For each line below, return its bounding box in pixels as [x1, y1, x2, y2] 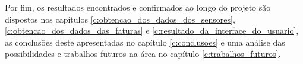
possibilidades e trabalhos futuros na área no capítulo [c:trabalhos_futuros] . [5, 47, 281, 60]
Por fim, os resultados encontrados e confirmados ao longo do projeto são [5, 1, 271, 13]
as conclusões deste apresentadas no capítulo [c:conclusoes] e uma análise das [5, 36, 285, 48]
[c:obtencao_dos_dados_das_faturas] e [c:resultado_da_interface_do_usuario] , [5, 24, 299, 37]
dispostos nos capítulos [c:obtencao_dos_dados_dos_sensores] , [5, 12, 235, 25]
